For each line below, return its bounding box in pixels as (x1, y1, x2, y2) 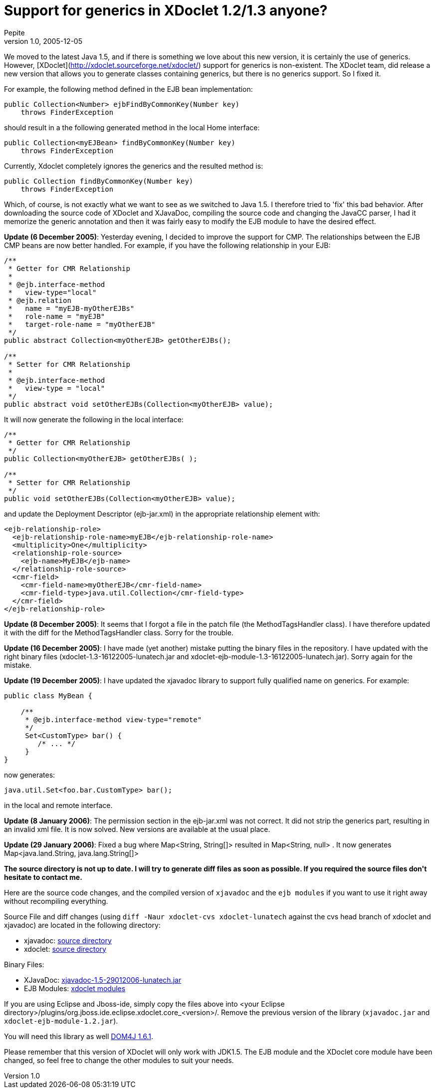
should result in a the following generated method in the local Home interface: (4, 123, 260, 132)
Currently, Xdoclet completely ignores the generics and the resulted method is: (4, 161, 263, 170)
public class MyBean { (4, 691, 93, 700)
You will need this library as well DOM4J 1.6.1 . (4, 1032, 153, 1041)
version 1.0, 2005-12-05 (4, 36, 82, 45)
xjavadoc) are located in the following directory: (4, 920, 161, 929)
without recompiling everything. (4, 896, 108, 905)
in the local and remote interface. (4, 801, 113, 810)
